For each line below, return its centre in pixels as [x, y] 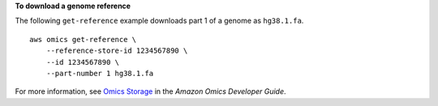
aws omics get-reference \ [83, 39]
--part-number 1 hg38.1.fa [100, 73]
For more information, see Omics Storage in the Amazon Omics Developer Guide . [151, 91]
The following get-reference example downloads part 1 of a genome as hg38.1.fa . [159, 21]
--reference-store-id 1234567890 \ [117, 51]
